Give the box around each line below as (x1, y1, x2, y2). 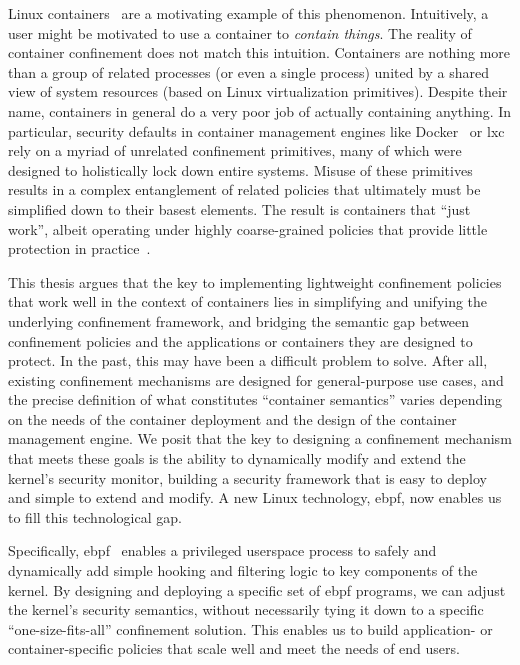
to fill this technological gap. (8, 506, 182, 527)
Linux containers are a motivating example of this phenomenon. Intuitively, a (8, 3, 489, 23)
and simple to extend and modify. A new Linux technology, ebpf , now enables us (8, 487, 502, 508)
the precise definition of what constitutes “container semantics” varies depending (8, 389, 503, 410)
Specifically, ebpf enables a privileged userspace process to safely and (8, 540, 437, 561)
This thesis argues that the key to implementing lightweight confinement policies (8, 271, 502, 292)
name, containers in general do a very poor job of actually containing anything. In (8, 100, 512, 121)
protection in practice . (8, 238, 151, 259)
